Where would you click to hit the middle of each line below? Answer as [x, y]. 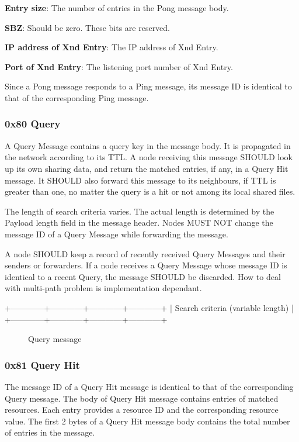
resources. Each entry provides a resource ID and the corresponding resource [142, 410]
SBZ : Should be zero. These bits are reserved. [88, 27]
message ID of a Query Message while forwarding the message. [117, 234]
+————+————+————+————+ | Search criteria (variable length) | [149, 307]
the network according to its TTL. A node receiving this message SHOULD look [149, 157]
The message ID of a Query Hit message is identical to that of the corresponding [149, 386]
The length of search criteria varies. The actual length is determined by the [140, 211]
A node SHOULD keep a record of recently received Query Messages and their [145, 253]
